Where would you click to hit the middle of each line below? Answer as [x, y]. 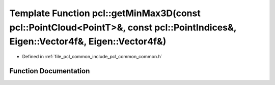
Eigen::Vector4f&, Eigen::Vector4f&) [88, 42]
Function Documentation [50, 71]
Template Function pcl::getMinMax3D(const [105, 13]
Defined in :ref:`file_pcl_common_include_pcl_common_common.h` [92, 57]
